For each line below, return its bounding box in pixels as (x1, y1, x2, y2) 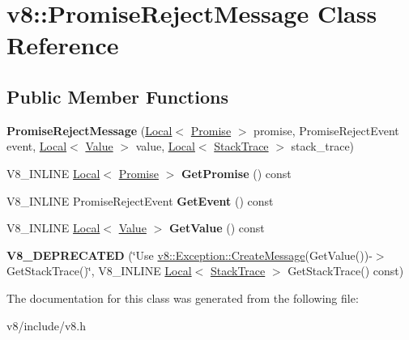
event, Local (6, 138, 67, 155)
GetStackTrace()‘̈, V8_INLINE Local (6, 262, 192, 279)
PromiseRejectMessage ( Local (6, 121, 173, 138)
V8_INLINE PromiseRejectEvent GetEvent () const (6, 192, 274, 209)
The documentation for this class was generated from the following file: (6, 289, 359, 306)
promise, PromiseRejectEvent (253, 121, 399, 138)
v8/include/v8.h (6, 317, 87, 334)
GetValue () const (168, 219, 265, 236)
